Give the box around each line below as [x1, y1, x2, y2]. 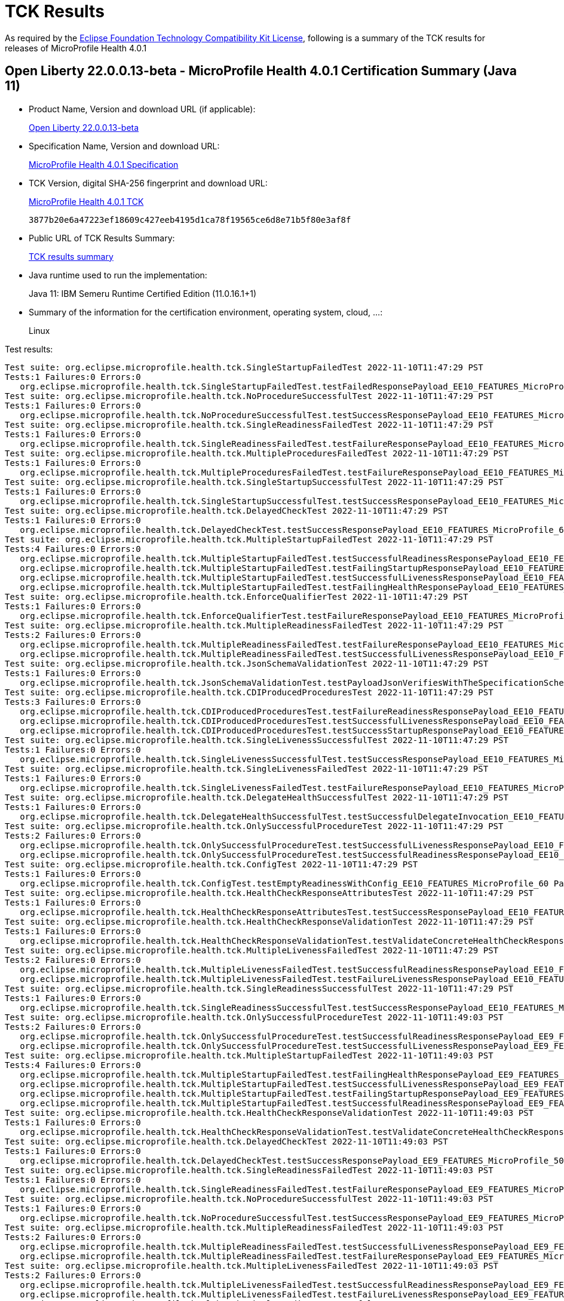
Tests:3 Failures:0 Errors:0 [5, 696, 141, 707]
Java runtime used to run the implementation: [29, 269, 207, 280]
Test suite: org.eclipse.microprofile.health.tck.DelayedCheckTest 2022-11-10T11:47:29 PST [5, 505, 448, 516]
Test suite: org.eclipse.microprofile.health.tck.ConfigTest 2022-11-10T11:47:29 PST [5, 859, 418, 869]
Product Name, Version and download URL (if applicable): [29, 103, 256, 114]
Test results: [5, 343, 53, 354]
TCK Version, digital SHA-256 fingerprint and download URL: [29, 177, 268, 188]
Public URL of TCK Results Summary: [29, 232, 175, 243]
